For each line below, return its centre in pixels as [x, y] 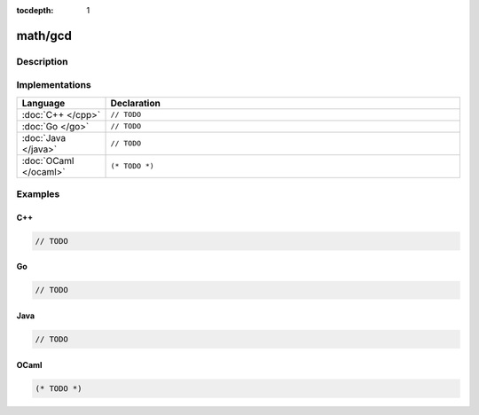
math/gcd [44, 35]
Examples [38, 194]
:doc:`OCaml [48, 161]
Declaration [136, 103]
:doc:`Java [44, 137]
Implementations [54, 85]
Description [42, 61]
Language [43, 103]
